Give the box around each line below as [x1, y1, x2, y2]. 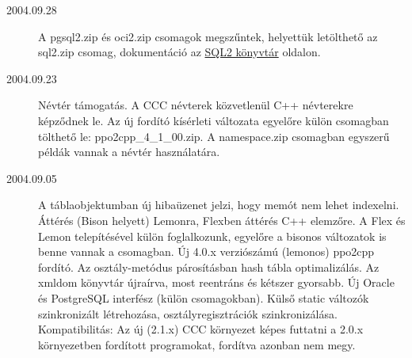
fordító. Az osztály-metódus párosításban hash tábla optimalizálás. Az [38, 258, 380, 275]
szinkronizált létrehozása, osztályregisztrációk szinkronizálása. [38, 305, 338, 322]
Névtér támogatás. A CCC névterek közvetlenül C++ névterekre [38, 97, 353, 113]
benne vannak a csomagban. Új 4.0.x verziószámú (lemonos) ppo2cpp [38, 243, 375, 260]
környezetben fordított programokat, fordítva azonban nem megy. [38, 336, 356, 352]
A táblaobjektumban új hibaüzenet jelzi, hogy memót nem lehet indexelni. [38, 196, 399, 213]
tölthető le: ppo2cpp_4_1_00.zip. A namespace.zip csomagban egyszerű [38, 128, 390, 144]
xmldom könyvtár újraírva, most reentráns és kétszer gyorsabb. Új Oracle [38, 274, 395, 291]
